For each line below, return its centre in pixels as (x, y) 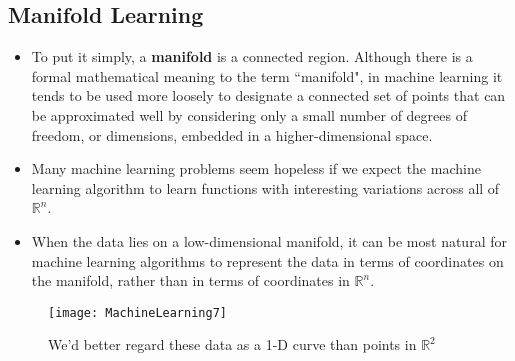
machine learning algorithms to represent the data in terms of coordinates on (267, 260)
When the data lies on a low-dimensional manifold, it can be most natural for (269, 240)
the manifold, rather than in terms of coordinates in (190, 280)
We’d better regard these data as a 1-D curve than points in (232, 344)
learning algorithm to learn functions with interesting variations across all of (265, 187)
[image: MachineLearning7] (137, 312)
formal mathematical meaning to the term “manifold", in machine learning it (267, 75)
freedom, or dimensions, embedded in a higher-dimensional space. (232, 134)
